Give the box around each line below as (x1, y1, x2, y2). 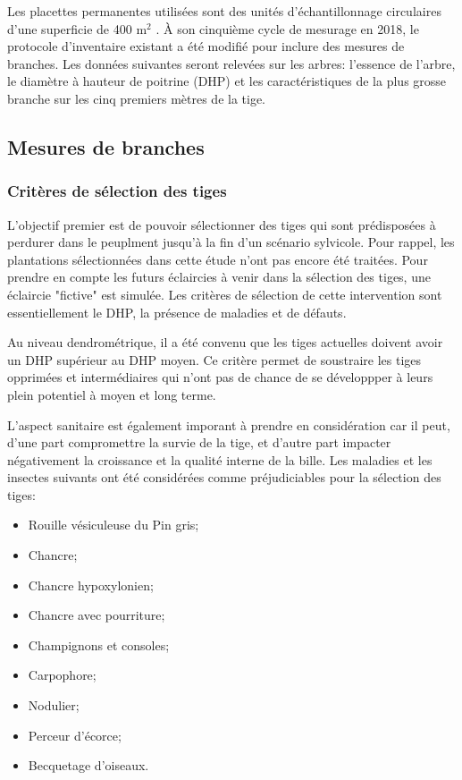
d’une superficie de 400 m (7, 19, 147, 38)
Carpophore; (28, 666, 97, 684)
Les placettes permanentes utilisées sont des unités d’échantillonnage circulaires (7, 2, 441, 20)
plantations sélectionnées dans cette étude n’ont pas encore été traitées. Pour (7, 250, 428, 268)
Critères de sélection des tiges (7, 180, 227, 202)
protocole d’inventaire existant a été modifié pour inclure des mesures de (7, 37, 405, 55)
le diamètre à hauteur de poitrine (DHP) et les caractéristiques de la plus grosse (7, 72, 447, 90)
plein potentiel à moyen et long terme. (7, 385, 216, 403)
